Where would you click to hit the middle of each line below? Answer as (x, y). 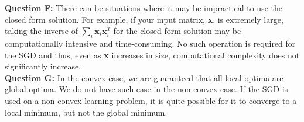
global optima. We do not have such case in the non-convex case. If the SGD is (146, 89)
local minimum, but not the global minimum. (86, 112)
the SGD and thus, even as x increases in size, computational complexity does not (152, 55)
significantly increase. (43, 66)
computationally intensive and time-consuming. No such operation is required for (150, 43)
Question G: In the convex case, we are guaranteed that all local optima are (144, 77)
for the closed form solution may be (177, 31)
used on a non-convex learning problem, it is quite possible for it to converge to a (151, 100)
